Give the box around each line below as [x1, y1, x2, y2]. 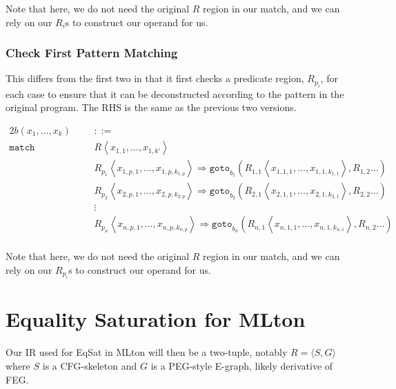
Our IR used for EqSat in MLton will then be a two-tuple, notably [6, 345, 288, 359]
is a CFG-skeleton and [42, 358, 137, 372]
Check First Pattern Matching [6, 44, 178, 61]
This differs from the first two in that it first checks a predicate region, [6, 71, 304, 86]
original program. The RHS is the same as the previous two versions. [6, 100, 297, 114]
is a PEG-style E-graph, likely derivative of [150, 358, 333, 372]
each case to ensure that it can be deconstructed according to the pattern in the [6, 86, 344, 101]
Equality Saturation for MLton [6, 305, 306, 333]
